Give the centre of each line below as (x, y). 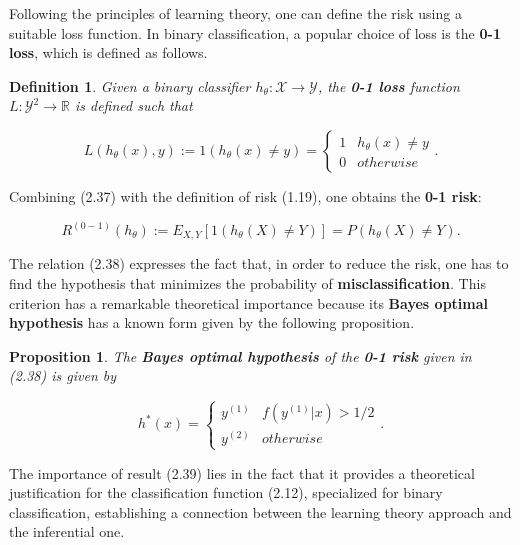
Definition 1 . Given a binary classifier (130, 85)
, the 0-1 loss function (388, 85)
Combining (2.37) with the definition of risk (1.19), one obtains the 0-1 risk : (245, 195)
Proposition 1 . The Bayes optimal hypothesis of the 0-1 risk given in (240, 355)
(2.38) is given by (63, 375)
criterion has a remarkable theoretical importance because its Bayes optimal (249, 302)
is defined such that (133, 105)
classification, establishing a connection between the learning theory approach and (260, 511)
